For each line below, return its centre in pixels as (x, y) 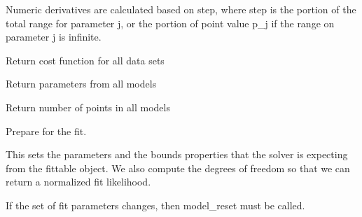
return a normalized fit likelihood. (78, 182)
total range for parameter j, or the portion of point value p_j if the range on (170, 23)
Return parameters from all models (81, 84)
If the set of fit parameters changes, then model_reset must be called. (155, 205)
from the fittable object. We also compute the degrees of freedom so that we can (178, 168)
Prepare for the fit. (46, 131)
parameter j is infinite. (54, 37)
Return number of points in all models (88, 107)
